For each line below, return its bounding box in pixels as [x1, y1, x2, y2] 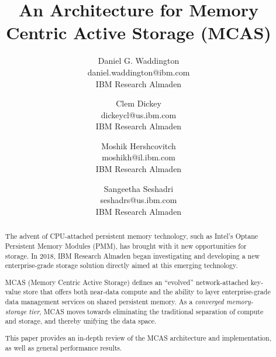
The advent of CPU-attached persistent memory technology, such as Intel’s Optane [5, 231, 258, 241]
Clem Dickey [116, 97, 161, 109]
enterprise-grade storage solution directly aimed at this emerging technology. [5, 260, 238, 270]
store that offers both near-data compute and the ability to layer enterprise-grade [23, 287, 271, 297]
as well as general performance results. [5, 342, 122, 352]
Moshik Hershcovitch [101, 139, 176, 152]
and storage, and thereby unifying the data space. [5, 316, 157, 326]
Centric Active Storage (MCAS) [6, 20, 271, 44]
